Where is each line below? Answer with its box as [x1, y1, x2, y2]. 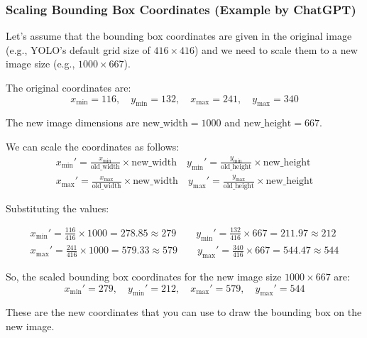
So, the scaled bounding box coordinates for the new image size [6, 269, 282, 284]
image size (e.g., [6, 56, 75, 71]
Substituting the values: [6, 200, 109, 215]
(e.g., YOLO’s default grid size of [6, 42, 150, 57]
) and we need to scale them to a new [195, 42, 358, 57]
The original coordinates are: [6, 80, 131, 94]
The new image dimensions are [6, 115, 140, 130]
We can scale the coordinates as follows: [6, 138, 180, 153]
